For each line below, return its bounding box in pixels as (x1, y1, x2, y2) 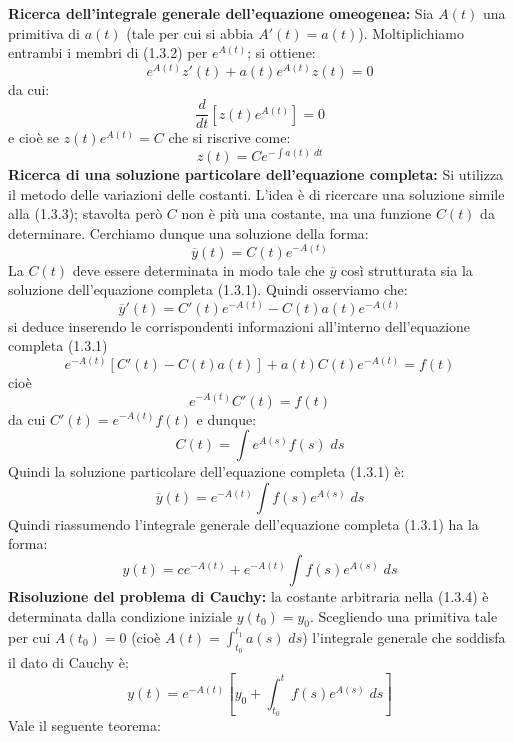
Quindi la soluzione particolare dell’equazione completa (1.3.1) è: (8, 461, 405, 482)
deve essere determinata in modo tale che (72, 259, 325, 280)
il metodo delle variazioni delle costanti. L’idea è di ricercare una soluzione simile (8, 183, 505, 204)
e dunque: (196, 408, 257, 429)
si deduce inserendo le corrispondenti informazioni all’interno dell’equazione (8, 315, 471, 336)
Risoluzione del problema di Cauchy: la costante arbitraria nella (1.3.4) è (8, 585, 489, 606)
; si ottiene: (247, 42, 316, 63)
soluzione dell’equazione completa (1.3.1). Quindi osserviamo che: (8, 279, 408, 300)
